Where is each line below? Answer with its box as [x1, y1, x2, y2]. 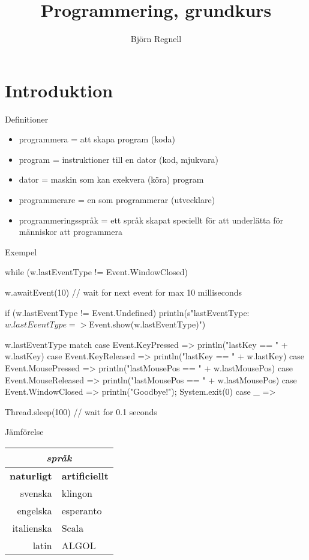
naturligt [10, 468, 52, 482]
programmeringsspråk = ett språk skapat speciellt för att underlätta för [19, 213, 283, 226]
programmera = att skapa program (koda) [19, 133, 175, 145]
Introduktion [5, 78, 113, 102]
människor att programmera [19, 225, 122, 238]
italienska [12, 520, 52, 535]
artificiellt [61, 468, 109, 482]
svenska [20, 485, 52, 500]
